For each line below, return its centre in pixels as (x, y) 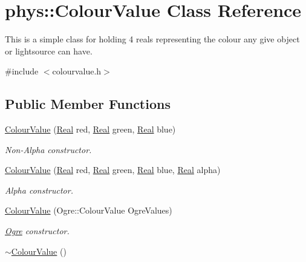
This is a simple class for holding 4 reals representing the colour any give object (152, 39)
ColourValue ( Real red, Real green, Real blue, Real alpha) (113, 170)
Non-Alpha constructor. (48, 149)
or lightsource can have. (49, 51)
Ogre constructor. (37, 231)
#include (22, 71)
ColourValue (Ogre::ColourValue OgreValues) (89, 210)
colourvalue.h (77, 71)
